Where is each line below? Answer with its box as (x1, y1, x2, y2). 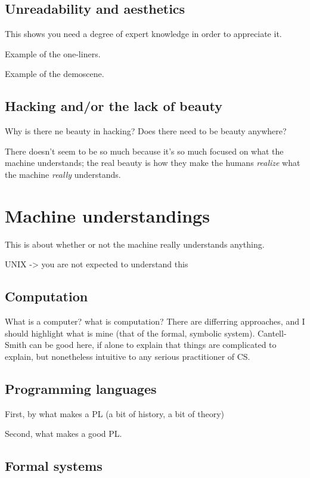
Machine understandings (5, 203, 210, 227)
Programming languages (5, 379, 157, 397)
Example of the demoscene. (5, 67, 104, 80)
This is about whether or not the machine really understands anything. (5, 238, 265, 250)
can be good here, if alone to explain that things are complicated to (29, 338, 277, 351)
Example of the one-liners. (5, 47, 101, 60)
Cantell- (257, 326, 287, 339)
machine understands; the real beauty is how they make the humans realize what (5, 156, 300, 169)
